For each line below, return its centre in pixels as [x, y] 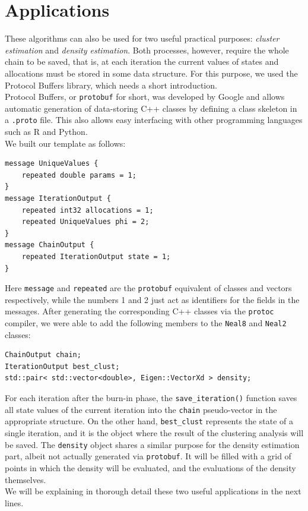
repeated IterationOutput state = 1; [96, 256]
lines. [14, 502]
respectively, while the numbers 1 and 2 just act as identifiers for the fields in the [152, 299]
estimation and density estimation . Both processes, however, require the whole [147, 50]
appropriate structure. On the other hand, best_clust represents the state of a [149, 421]
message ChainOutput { [50, 245]
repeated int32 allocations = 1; [88, 210]
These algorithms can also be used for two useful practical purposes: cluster [142, 38]
